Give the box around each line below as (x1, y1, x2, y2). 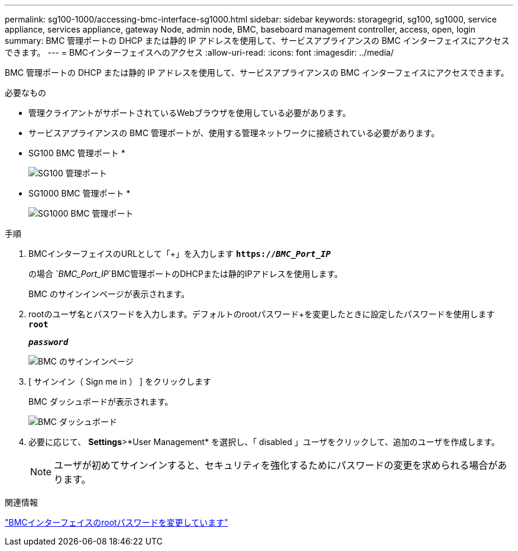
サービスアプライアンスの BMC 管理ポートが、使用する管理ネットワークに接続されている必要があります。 (28, 128, 439, 138)
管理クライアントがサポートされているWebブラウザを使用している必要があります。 (28, 108, 351, 118)
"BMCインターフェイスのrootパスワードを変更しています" (5, 517, 228, 527)
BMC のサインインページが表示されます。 (28, 289, 190, 299)
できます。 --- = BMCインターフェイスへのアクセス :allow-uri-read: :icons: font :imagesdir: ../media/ (5, 47, 394, 57)
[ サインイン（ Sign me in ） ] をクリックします (28, 376, 212, 386)
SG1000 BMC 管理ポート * (28, 188, 131, 198)
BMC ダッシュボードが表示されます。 (28, 397, 173, 407)
